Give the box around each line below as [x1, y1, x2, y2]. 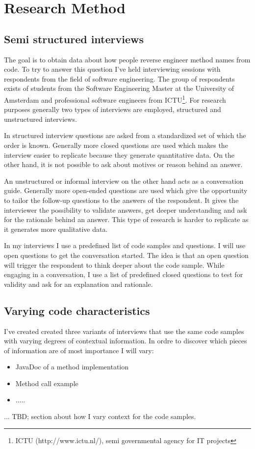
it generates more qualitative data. [4, 224, 108, 234]
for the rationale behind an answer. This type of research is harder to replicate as [4, 214, 249, 224]
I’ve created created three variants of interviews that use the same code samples [4, 326, 244, 336]
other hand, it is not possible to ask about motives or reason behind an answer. [4, 159, 243, 169]
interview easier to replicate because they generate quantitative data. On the [4, 149, 235, 160]
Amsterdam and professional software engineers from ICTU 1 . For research [4, 93, 226, 105]
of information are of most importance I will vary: [4, 345, 154, 355]
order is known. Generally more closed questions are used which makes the [4, 140, 228, 150]
